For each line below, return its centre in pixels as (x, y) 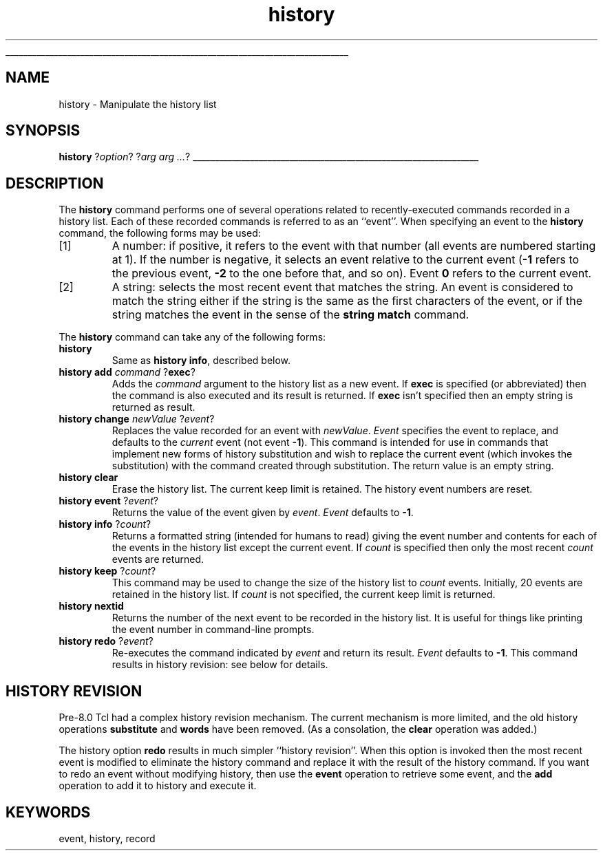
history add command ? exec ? (127, 372)
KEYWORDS (48, 812)
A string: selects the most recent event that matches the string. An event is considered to (342, 287)
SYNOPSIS (43, 131)
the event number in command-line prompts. (213, 630)
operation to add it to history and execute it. (158, 786)
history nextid (91, 606)
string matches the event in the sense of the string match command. (290, 315)
